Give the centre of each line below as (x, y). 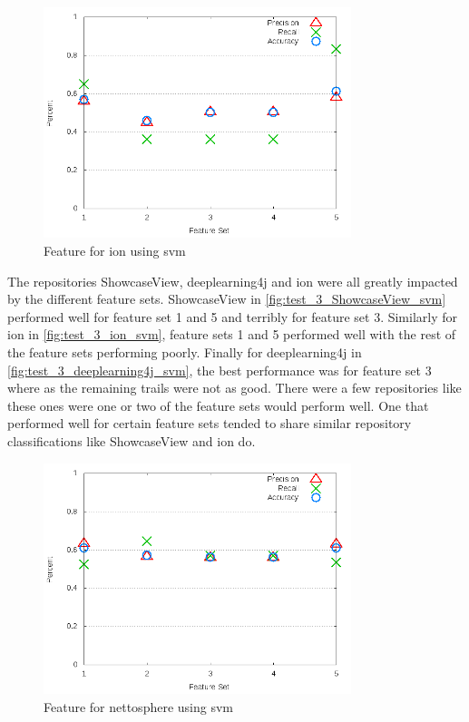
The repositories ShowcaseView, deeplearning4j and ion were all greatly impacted (233, 281)
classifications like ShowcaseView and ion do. (132, 440)
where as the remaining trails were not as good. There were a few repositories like (234, 388)
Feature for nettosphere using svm (138, 706)
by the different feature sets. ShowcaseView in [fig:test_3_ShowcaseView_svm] (227, 299)
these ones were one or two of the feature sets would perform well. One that (218, 405)
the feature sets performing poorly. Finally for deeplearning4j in (185, 351)
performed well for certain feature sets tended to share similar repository (210, 423)
